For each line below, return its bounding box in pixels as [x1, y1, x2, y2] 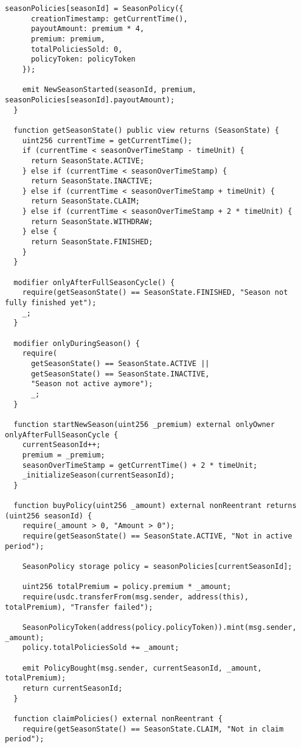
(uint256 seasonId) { [5, 511, 92, 520]
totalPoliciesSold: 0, [30, 44, 123, 54]
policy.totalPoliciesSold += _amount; [22, 643, 179, 652]
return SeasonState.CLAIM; [30, 197, 140, 206]
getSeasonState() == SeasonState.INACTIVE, [30, 369, 210, 378]
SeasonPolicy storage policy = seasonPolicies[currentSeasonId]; [22, 562, 292, 571]
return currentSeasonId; [22, 683, 123, 693]
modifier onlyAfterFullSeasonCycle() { [13, 278, 175, 287]
